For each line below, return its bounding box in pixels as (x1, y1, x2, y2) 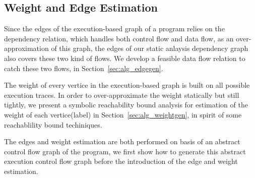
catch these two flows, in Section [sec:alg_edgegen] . (4, 63, 163, 73)
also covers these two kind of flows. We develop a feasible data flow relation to (4, 52, 245, 63)
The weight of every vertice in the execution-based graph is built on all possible (4, 80, 250, 90)
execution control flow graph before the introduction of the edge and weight (4, 156, 238, 166)
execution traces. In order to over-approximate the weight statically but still (4, 89, 239, 100)
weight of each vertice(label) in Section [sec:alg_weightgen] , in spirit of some (4, 109, 242, 120)
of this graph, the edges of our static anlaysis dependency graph (51, 43, 248, 53)
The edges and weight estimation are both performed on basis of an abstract (4, 136, 240, 147)
